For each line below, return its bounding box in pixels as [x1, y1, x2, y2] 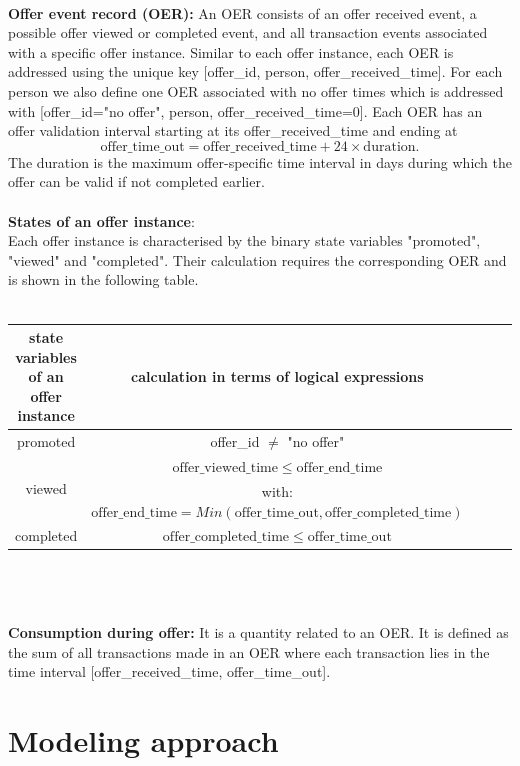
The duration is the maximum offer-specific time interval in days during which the [8, 151, 512, 172]
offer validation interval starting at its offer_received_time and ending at [8, 120, 458, 141]
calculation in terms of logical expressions [131, 366, 424, 387]
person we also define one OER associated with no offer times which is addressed [8, 80, 504, 101]
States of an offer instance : [8, 210, 195, 231]
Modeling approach [8, 720, 279, 761]
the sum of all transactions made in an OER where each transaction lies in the [8, 641, 490, 662]
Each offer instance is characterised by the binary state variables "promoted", [8, 230, 481, 251]
